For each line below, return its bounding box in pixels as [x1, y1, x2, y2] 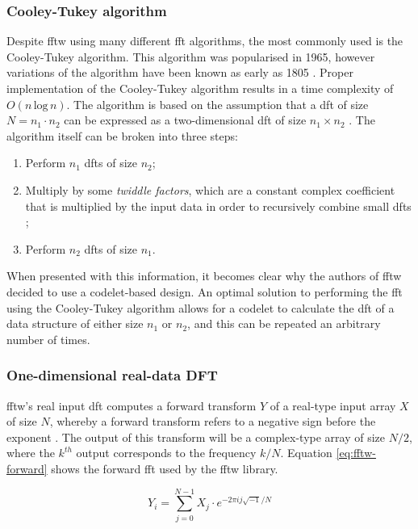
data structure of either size [6, 315, 144, 332]
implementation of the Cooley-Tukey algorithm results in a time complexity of [6, 80, 394, 96]
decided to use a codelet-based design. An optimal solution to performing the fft [6, 283, 403, 300]
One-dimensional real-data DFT [6, 365, 218, 385]
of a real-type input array [270, 397, 396, 414]
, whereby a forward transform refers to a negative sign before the [49, 413, 376, 430]
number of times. [6, 330, 90, 347]
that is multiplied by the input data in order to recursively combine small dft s [25, 197, 412, 214]
